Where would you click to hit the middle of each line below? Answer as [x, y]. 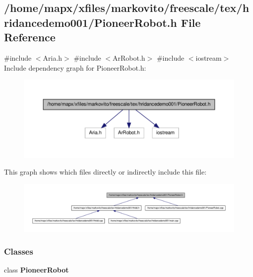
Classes [19, 251]
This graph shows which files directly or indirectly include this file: [105, 172]
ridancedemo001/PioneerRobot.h [91, 22]
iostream [209, 57]
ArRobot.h [129, 57]
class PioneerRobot [36, 270]
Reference [30, 37]
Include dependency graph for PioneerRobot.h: [75, 67]
